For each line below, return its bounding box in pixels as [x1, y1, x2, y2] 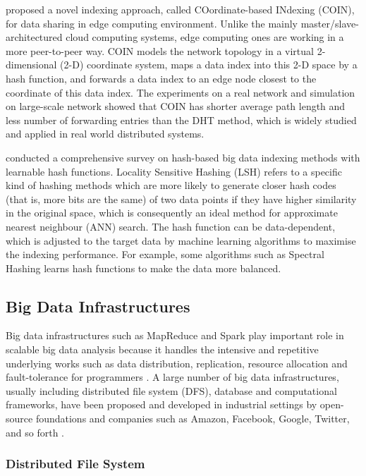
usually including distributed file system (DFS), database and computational [6, 383, 337, 398]
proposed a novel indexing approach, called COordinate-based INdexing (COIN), [6, 2, 355, 16]
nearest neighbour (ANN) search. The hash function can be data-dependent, [6, 219, 336, 233]
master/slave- [300, 16, 359, 30]
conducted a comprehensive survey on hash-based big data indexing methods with [6, 149, 360, 164]
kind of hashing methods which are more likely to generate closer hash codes [6, 178, 336, 193]
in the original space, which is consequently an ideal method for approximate [6, 205, 338, 220]
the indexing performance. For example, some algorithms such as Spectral [6, 247, 324, 262]
